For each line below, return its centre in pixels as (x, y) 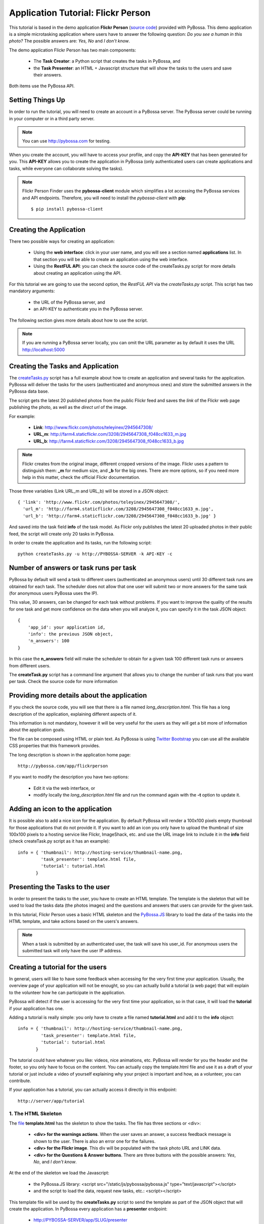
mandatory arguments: (32, 291)
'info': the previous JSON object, (70, 634)
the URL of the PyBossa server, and (69, 302)
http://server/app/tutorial (51, 1101)
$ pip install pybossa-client (67, 209)
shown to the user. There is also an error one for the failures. (95, 1141)
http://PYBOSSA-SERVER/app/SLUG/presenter (80, 1220)
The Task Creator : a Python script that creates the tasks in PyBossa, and (107, 61)
